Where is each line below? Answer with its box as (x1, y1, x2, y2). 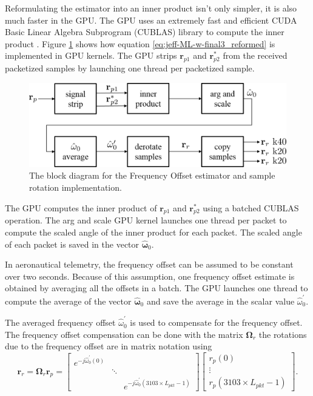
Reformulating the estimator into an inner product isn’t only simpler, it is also (5, 2, 297, 14)
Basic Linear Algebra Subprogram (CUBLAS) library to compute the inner (5, 25, 284, 38)
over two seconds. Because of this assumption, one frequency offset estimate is (5, 269, 295, 282)
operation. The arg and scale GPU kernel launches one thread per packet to (5, 214, 287, 226)
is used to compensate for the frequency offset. (130, 316, 303, 329)
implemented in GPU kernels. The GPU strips (5, 49, 177, 62)
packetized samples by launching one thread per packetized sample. (5, 62, 255, 74)
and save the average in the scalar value (146, 294, 295, 307)
